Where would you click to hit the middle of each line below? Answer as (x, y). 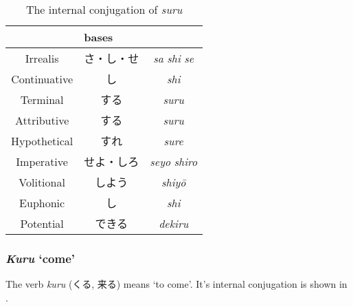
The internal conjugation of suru (104, 9)
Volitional (42, 182)
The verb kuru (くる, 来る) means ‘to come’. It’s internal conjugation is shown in (176, 284)
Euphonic (42, 202)
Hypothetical (42, 140)
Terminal (42, 99)
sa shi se (174, 58)
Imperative (42, 161)
